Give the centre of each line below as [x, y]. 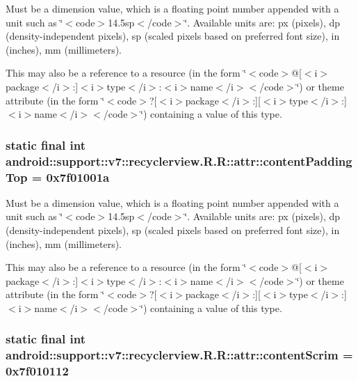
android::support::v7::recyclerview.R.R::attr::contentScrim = [179, 355]
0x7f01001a [78, 177]
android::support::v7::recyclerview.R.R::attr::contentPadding [179, 161]
